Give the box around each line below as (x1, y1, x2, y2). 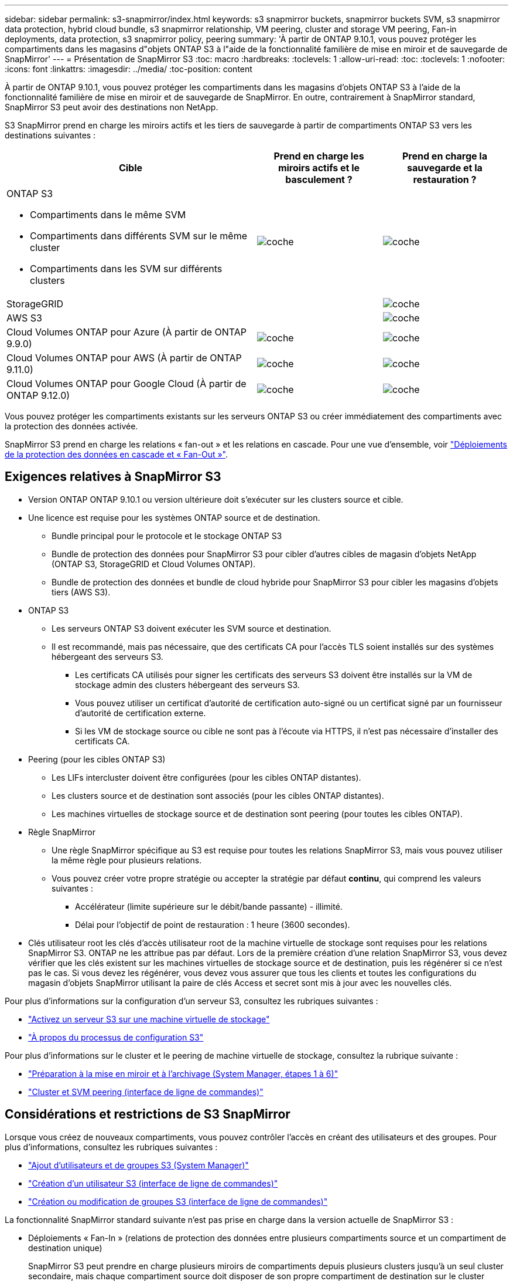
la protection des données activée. (5, 421, 138, 431)
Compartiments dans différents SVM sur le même (30, 230, 248, 242)
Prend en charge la (402, 150, 487, 162)
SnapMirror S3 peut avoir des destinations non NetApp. (5, 102, 218, 112)
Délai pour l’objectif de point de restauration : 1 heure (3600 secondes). (75, 919, 350, 930)
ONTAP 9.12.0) (6, 389, 70, 401)
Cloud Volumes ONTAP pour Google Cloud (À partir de (6, 378, 247, 389)
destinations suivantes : (5, 130, 96, 140)
